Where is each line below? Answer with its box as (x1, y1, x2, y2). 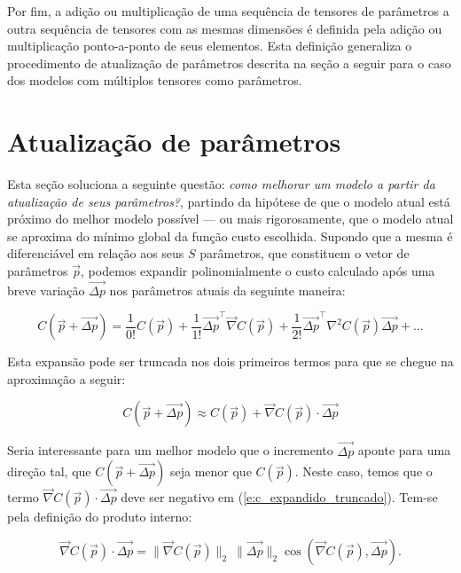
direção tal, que (7, 462, 91, 481)
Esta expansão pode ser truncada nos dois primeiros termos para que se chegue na (7, 352, 454, 371)
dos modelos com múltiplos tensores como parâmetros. (7, 71, 302, 90)
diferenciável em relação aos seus (7, 244, 184, 263)
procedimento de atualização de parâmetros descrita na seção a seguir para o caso (7, 53, 451, 72)
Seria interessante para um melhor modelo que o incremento (7, 441, 333, 459)
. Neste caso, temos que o (294, 462, 433, 481)
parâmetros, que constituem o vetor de (199, 244, 410, 263)
